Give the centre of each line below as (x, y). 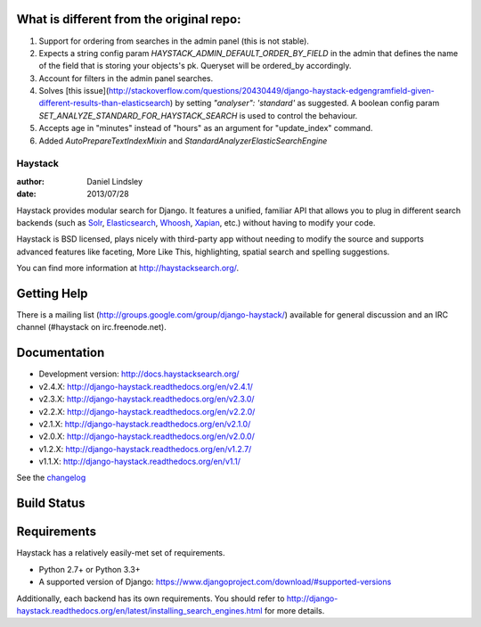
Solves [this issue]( (74, 91)
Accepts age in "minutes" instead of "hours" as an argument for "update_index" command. (206, 128)
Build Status (51, 503)
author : (30, 181)
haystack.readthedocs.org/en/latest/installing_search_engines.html (139, 610)
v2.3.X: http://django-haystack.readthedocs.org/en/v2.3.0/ (147, 399)
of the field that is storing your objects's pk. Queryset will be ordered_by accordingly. (195, 66)
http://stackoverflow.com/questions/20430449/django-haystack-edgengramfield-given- (272, 91)
